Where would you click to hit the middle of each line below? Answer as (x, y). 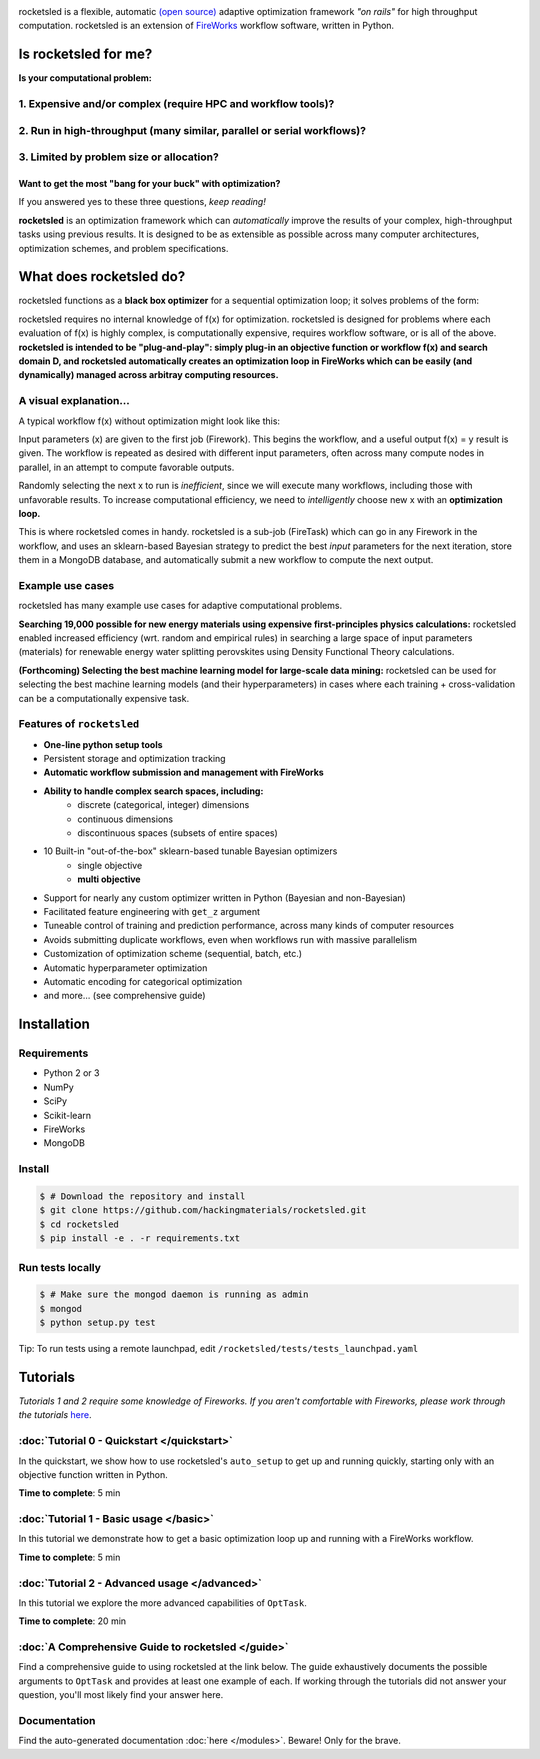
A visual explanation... (74, 401)
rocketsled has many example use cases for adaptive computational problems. (180, 606)
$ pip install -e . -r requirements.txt (139, 1238)
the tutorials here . (55, 1415)
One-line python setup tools (103, 744)
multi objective (109, 879)
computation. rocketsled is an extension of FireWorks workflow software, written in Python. (206, 26)
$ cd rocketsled (79, 1224)
